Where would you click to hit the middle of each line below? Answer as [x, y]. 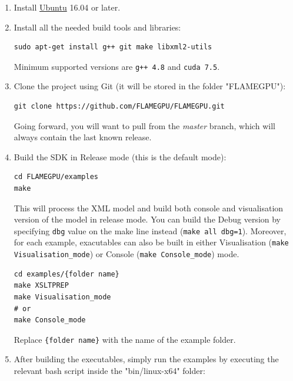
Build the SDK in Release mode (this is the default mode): [120, 156]
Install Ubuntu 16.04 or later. [67, 7]
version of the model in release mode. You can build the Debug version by [147, 219]
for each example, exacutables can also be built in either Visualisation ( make [151, 242]
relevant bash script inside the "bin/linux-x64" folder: [109, 370]
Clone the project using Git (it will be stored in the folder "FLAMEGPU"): [150, 86]
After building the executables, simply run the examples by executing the [146, 359]
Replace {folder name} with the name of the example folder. [125, 339]
